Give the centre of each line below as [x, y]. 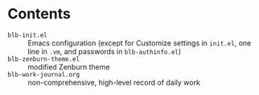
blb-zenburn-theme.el [44, 59]
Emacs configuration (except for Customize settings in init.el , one [140, 43]
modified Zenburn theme [69, 67]
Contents [39, 14]
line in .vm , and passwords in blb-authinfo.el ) [105, 51]
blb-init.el [27, 35]
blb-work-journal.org [44, 74]
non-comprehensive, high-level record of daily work [114, 82]
